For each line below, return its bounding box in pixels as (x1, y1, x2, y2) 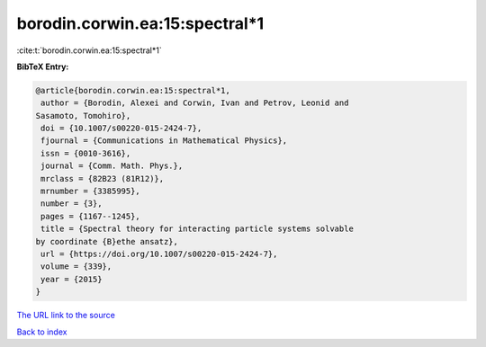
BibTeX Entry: (16, 61, 69, 72)
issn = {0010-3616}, (40, 148, 131, 158)
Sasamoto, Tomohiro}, (35, 111, 131, 120)
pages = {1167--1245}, (40, 211, 141, 221)
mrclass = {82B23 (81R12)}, (40, 173, 165, 183)
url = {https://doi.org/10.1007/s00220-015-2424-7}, (40, 249, 278, 259)
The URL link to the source (16, 310, 116, 321)
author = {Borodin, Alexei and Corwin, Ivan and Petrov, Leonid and (40, 98, 349, 108)
